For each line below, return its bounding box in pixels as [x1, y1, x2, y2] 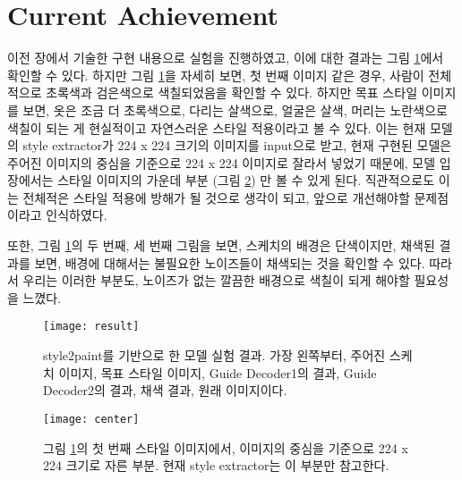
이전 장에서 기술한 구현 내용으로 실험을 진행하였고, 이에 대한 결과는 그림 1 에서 [7, 48, 444, 67]
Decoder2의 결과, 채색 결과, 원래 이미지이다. [43, 381, 287, 400]
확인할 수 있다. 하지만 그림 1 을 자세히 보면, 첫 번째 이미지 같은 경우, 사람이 [7, 65, 424, 84]
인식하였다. [46, 206, 107, 224]
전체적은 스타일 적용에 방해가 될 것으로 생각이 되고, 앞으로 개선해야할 [22, 188, 410, 206]
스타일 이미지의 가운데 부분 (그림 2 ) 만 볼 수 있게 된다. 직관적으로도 [57, 171, 435, 189]
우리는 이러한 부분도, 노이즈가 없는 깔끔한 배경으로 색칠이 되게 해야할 [22, 271, 410, 290]
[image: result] [43, 320, 140, 333]
